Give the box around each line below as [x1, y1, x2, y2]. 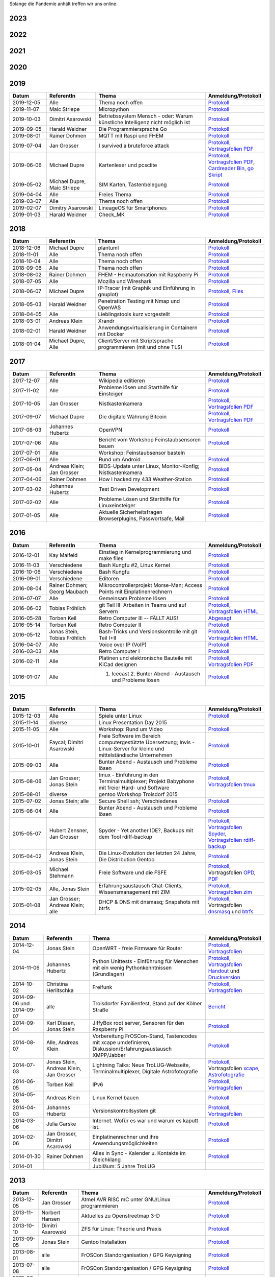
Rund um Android [98, 456, 141, 463]
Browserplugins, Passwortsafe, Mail [98, 515, 185, 522]
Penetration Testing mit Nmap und [98, 298, 180, 305]
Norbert [41, 1209, 61, 1216]
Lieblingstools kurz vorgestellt [98, 311, 170, 318]
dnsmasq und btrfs [208, 908, 254, 915]
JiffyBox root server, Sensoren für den [92, 1019, 184, 1026]
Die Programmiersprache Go [98, 125, 168, 132]
